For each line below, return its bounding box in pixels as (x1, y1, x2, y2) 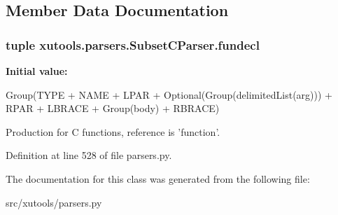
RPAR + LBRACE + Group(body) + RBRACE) (6, 101, 220, 116)
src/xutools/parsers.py (6, 195, 102, 209)
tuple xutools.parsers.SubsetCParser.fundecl (6, 36, 260, 53)
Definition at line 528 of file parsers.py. (6, 148, 172, 162)
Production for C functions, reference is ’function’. (6, 124, 220, 139)
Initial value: (6, 64, 68, 78)
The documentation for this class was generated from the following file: (6, 171, 310, 186)
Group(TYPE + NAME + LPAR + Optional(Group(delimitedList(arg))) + (6, 87, 332, 102)
